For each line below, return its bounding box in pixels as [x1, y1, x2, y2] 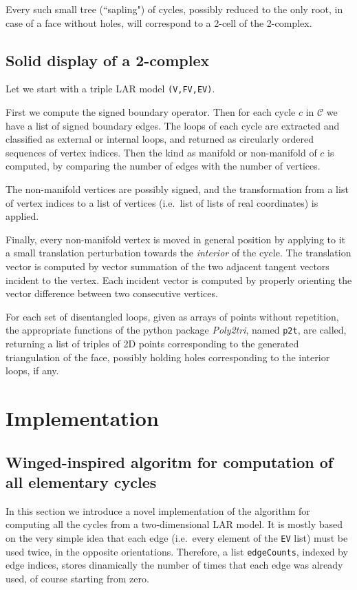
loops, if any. [6, 363, 59, 378]
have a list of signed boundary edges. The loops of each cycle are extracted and [6, 118, 340, 132]
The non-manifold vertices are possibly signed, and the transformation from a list [6, 182, 349, 196]
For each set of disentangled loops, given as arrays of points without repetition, [6, 309, 339, 323]
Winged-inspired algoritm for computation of [6, 451, 334, 472]
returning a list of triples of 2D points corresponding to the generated [6, 336, 299, 351]
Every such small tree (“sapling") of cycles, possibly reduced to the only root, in [6, 2, 343, 16]
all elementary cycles [6, 471, 157, 492]
